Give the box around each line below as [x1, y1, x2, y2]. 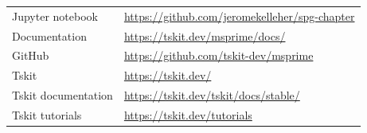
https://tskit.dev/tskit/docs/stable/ [123, 87, 300, 104]
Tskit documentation [12, 87, 113, 104]
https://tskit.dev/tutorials [123, 106, 252, 123]
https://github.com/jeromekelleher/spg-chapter [123, 7, 355, 24]
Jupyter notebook [12, 7, 98, 24]
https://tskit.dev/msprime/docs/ [123, 27, 286, 44]
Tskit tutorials [12, 106, 82, 123]
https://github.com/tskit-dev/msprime [123, 47, 314, 64]
